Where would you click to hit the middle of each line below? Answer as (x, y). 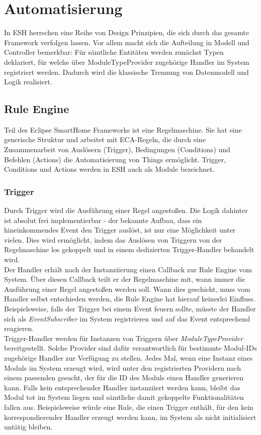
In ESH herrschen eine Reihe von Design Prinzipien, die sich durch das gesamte (127, 32)
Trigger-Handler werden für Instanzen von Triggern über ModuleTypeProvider (124, 338)
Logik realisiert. (28, 82)
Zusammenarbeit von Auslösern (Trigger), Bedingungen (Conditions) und (117, 149)
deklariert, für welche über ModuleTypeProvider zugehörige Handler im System (127, 62)
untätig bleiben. (28, 427)
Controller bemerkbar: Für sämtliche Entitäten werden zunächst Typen (114, 52)
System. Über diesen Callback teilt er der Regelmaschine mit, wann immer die (125, 279)
